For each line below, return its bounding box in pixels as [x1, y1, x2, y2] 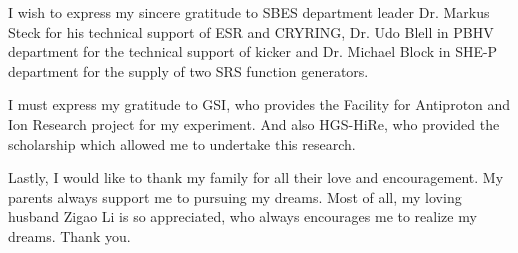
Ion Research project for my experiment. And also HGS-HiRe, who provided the [8, 113, 500, 134]
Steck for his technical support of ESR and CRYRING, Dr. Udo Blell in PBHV [8, 21, 494, 42]
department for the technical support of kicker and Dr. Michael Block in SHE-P [8, 41, 498, 62]
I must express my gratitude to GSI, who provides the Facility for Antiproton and [8, 94, 511, 115]
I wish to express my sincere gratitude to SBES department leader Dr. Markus [8, 2, 490, 22]
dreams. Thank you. [8, 225, 131, 246]
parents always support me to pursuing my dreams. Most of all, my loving [8, 186, 462, 207]
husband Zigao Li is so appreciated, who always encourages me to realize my [8, 206, 477, 227]
